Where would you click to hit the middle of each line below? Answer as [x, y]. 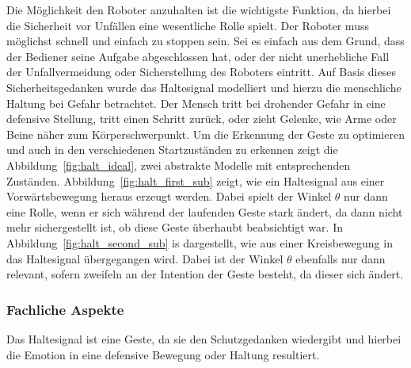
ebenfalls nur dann [341, 258]
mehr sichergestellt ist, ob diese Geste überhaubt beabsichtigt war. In [175, 227]
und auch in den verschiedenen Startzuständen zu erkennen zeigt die [172, 149]
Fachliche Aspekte [65, 309]
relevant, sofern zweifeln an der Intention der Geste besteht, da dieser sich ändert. [205, 274]
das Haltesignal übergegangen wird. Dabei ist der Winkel [145, 258]
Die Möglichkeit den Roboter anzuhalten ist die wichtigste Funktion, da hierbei [199, 10]
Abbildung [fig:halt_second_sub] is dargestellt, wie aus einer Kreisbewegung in [200, 242]
